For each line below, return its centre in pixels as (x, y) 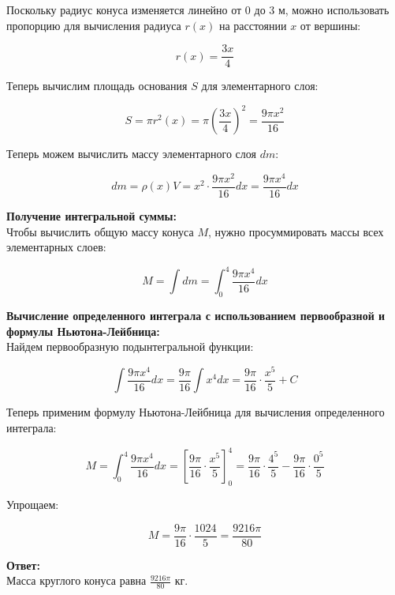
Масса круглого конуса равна (76, 580)
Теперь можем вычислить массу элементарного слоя (131, 154)
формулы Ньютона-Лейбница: (83, 331)
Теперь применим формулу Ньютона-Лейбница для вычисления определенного (196, 412)
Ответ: (23, 565)
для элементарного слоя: (260, 86)
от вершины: (330, 25)
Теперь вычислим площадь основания (97, 86)
